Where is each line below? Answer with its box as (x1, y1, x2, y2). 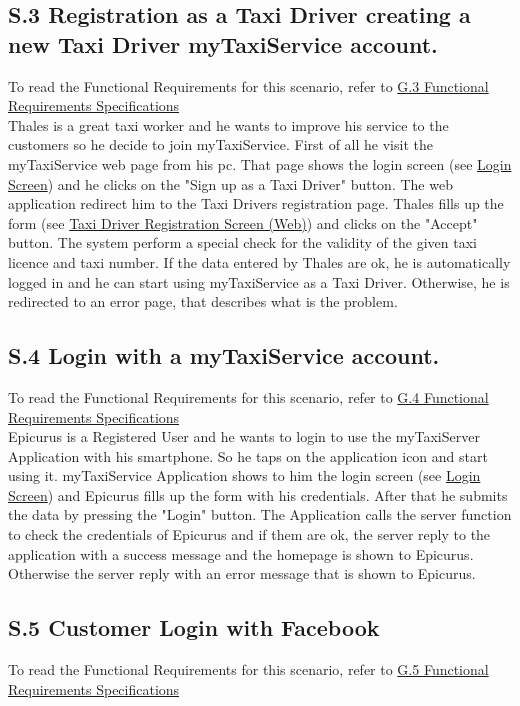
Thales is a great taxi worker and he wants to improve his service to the (8, 114, 449, 135)
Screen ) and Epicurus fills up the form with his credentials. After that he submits (8, 484, 508, 505)
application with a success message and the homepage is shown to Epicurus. (8, 543, 474, 564)
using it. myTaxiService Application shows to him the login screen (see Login (8, 465, 481, 486)
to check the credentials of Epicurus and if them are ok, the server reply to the (8, 524, 491, 545)
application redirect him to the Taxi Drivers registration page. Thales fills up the (8, 193, 504, 214)
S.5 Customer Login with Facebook (8, 612, 380, 643)
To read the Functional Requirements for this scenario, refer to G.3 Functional (8, 75, 489, 96)
